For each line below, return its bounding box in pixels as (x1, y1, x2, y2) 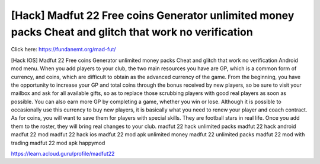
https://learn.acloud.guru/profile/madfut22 (11, 150, 115, 158)
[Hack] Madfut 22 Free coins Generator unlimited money (11, 9, 295, 22)
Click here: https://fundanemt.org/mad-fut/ (11, 46, 116, 53)
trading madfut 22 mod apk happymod (11, 139, 105, 146)
